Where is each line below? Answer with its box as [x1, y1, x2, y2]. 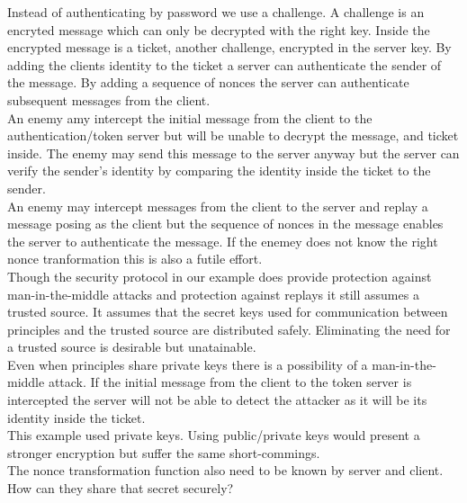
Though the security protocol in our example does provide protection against [7, 266, 432, 285]
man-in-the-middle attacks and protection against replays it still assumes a [7, 284, 419, 303]
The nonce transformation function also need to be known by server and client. [7, 461, 444, 480]
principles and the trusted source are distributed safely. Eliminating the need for [7, 319, 451, 338]
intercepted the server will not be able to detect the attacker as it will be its [7, 391, 427, 409]
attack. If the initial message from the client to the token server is [48, 373, 412, 391]
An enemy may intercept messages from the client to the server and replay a [7, 196, 428, 215]
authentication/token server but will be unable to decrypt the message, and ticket [7, 126, 459, 145]
